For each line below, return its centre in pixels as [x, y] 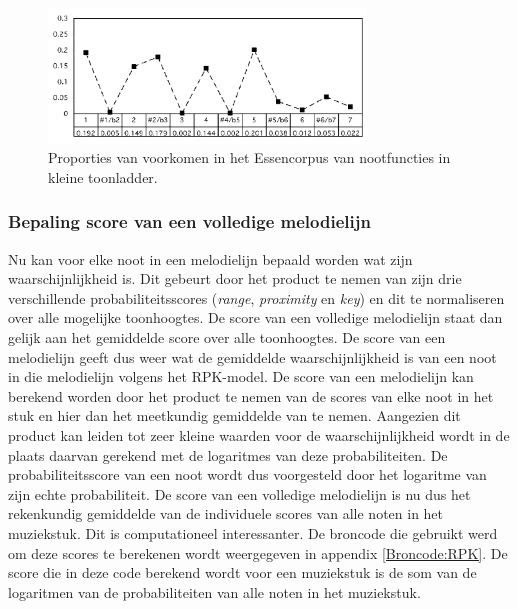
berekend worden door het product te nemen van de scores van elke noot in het [251, 395]
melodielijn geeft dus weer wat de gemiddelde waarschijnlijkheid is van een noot [252, 356]
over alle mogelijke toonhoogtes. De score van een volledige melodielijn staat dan [255, 317]
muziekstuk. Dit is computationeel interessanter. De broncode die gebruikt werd [253, 533]
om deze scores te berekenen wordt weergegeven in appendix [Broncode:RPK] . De [258, 552]
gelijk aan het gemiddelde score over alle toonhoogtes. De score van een [227, 337]
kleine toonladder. [103, 176]
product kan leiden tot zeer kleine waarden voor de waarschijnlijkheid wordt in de [259, 435]
